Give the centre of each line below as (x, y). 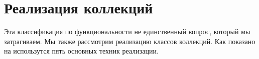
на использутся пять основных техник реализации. (81, 51)
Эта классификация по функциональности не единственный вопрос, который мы (127, 31)
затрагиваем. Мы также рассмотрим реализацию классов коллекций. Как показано (130, 41)
